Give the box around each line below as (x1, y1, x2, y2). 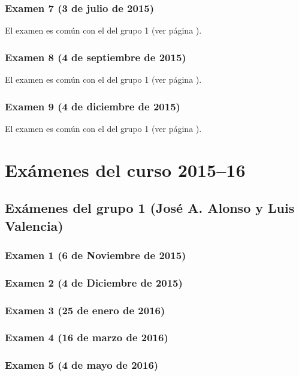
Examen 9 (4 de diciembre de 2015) (5, 98, 180, 113)
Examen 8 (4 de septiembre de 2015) (5, 49, 186, 64)
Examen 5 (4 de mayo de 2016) (5, 357, 159, 372)
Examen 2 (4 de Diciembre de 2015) (5, 275, 183, 290)
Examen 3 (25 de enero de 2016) (5, 302, 165, 317)
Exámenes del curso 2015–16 (5, 157, 246, 182)
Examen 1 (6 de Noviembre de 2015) (5, 247, 186, 262)
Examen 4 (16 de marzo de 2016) (5, 330, 168, 345)
